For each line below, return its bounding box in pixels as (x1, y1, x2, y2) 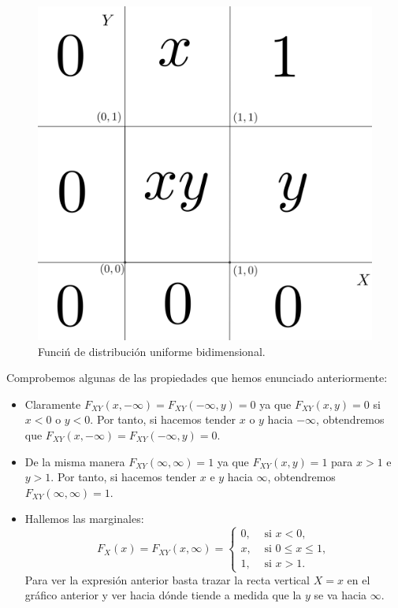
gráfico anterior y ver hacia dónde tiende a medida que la (24, 587, 302, 603)
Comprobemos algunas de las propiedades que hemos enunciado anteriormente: (6, 369, 388, 386)
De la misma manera (24, 453, 125, 469)
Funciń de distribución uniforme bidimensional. (38, 343, 266, 359)
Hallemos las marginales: (24, 510, 144, 527)
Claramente (24, 395, 81, 412)
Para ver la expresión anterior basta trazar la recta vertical (24, 571, 310, 588)
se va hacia (314, 587, 367, 603)
